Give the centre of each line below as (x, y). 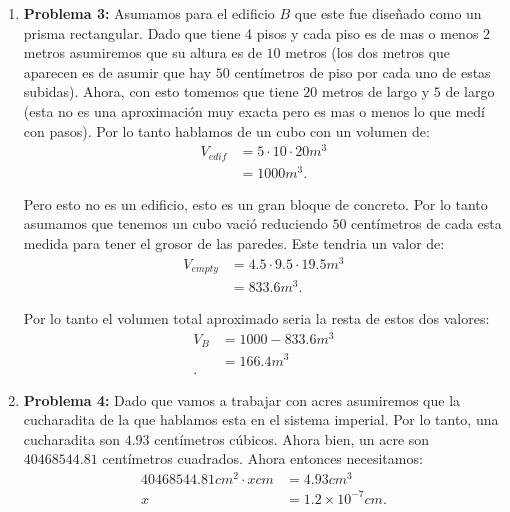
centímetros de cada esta (426, 223)
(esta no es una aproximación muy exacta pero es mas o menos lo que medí (254, 110)
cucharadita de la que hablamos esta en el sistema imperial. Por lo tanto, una (261, 419)
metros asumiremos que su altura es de (142, 52)
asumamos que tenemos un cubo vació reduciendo (175, 223)
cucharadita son (71, 438)
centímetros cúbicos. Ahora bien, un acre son (292, 438)
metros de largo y (376, 91)
